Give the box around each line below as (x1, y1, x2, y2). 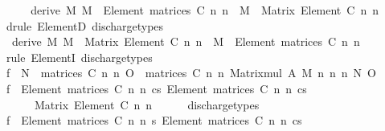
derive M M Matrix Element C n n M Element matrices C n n (11, 33, 360, 50)
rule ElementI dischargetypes (6, 48, 153, 65)
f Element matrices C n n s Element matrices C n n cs (6, 112, 302, 129)
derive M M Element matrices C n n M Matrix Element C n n (31, 2, 379, 18)
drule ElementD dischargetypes (6, 17, 164, 34)
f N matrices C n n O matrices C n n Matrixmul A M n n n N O (6, 64, 376, 81)
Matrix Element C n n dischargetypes (34, 96, 260, 113)
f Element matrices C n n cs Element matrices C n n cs (6, 80, 307, 96)
